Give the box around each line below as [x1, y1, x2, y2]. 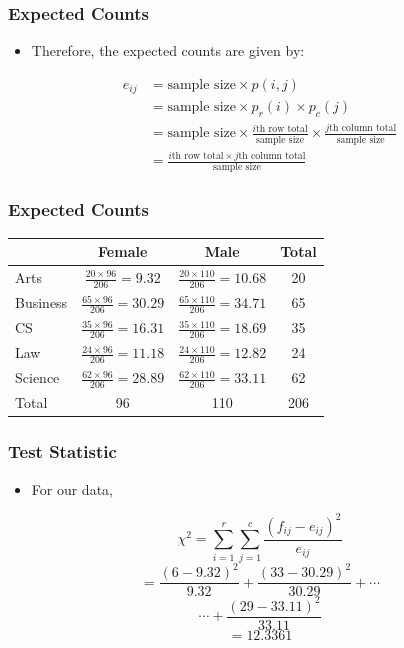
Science [15, 367, 60, 388]
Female [98, 241, 148, 262]
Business [15, 292, 68, 313]
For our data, [31, 478, 113, 499]
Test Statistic [8, 439, 117, 464]
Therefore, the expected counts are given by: [31, 40, 305, 61]
